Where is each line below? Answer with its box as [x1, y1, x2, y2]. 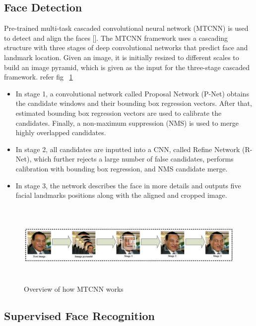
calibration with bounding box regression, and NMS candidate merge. [15, 163, 228, 173]
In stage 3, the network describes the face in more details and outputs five [15, 180, 241, 190]
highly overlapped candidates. [15, 127, 106, 138]
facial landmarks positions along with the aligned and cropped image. [15, 190, 227, 200]
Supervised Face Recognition [4, 308, 155, 324]
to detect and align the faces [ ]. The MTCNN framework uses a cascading [4, 32, 228, 43]
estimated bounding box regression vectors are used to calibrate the [15, 107, 222, 118]
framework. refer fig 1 [4, 72, 73, 82]
